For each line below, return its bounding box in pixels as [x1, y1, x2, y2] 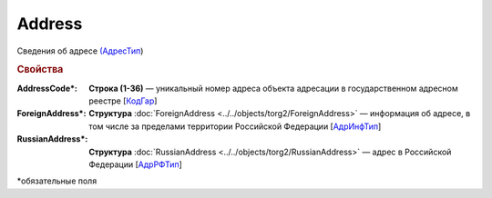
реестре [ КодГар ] [88, 95, 158, 106]
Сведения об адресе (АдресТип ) [16, 45, 144, 56]
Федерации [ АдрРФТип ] [88, 159, 182, 170]
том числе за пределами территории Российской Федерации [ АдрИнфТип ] [88, 121, 382, 132]
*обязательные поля [16, 175, 97, 186]
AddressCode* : [16, 83, 77, 94]
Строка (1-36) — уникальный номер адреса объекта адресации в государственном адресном [88, 83, 459, 94]
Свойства [16, 64, 64, 76]
